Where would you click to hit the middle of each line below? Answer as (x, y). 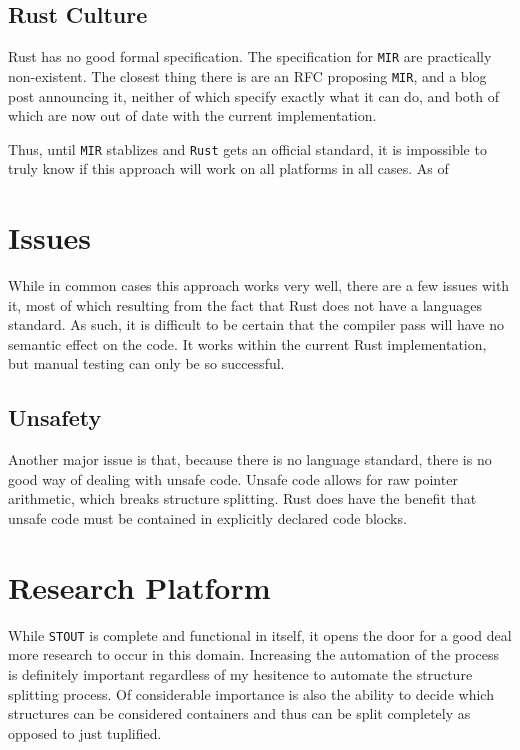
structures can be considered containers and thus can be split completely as (239, 713)
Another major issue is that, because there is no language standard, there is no (250, 459)
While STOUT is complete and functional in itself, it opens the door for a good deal (260, 634)
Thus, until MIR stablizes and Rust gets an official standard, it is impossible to (247, 148)
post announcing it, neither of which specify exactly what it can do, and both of (254, 95)
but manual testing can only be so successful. (146, 363)
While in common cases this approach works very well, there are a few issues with (259, 285)
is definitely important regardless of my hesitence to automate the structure (240, 674)
